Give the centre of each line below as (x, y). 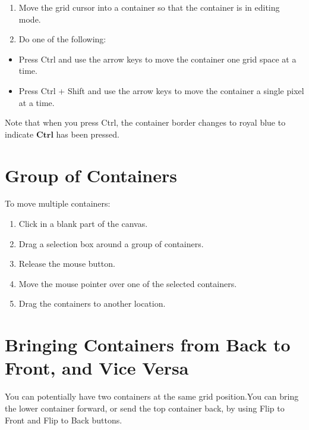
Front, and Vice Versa (97, 368)
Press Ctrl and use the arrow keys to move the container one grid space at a (157, 59)
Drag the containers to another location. (92, 303)
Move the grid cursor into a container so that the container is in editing (149, 7)
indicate (19, 134)
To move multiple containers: (58, 203)
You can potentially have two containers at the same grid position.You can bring (152, 396)
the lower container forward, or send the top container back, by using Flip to (145, 408)
